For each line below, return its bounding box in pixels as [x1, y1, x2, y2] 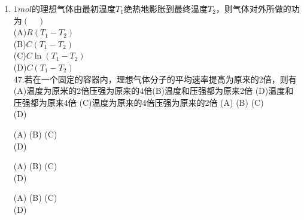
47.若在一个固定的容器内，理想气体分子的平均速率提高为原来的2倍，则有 [13, 72, 297, 85]
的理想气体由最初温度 [32, 2, 116, 14]
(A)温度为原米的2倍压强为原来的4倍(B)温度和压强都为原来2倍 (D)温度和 [13, 84, 294, 97]
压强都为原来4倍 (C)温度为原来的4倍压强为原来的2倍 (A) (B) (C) [13, 96, 264, 108]
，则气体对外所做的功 [215, 2, 300, 14]
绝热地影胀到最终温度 [123, 2, 208, 14]
